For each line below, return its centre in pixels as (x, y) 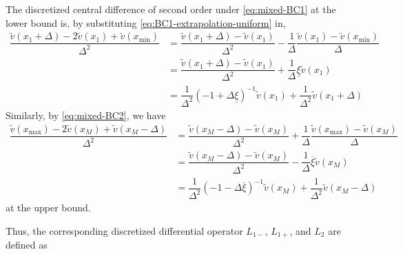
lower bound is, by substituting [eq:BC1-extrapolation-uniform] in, (146, 22)
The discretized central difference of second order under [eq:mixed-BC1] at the (171, 9)
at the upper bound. (48, 208)
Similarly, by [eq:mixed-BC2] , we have (86, 115)
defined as (27, 245)
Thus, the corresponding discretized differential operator (124, 230)
